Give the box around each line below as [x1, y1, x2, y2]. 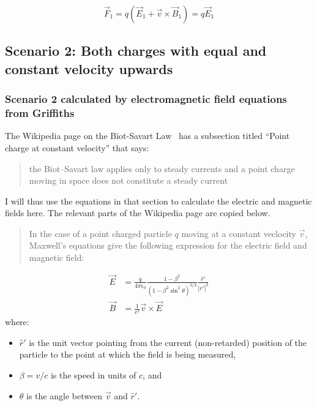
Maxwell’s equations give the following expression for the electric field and [29, 239, 307, 252]
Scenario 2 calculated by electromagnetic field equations [5, 91, 287, 107]
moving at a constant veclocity [181, 227, 296, 239]
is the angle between [26, 389, 103, 402]
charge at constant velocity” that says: [5, 141, 149, 154]
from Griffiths [5, 105, 75, 121]
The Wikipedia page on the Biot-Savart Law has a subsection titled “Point [5, 129, 290, 142]
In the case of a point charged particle [29, 227, 172, 239]
